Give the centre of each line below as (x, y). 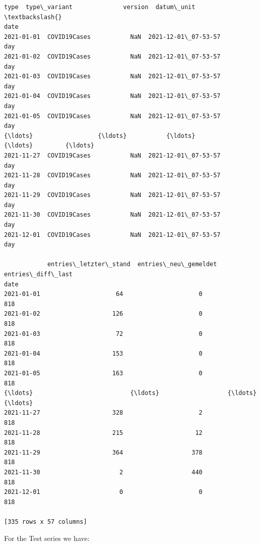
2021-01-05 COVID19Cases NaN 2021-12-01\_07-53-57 (112, 116)
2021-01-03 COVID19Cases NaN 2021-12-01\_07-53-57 (112, 77)
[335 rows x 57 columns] (46, 522)
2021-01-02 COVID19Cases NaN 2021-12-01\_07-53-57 (112, 56)
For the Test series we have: (47, 538)
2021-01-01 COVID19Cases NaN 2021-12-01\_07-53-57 (112, 37)
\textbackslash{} (33, 17)
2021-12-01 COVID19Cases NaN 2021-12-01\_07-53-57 (112, 235)
